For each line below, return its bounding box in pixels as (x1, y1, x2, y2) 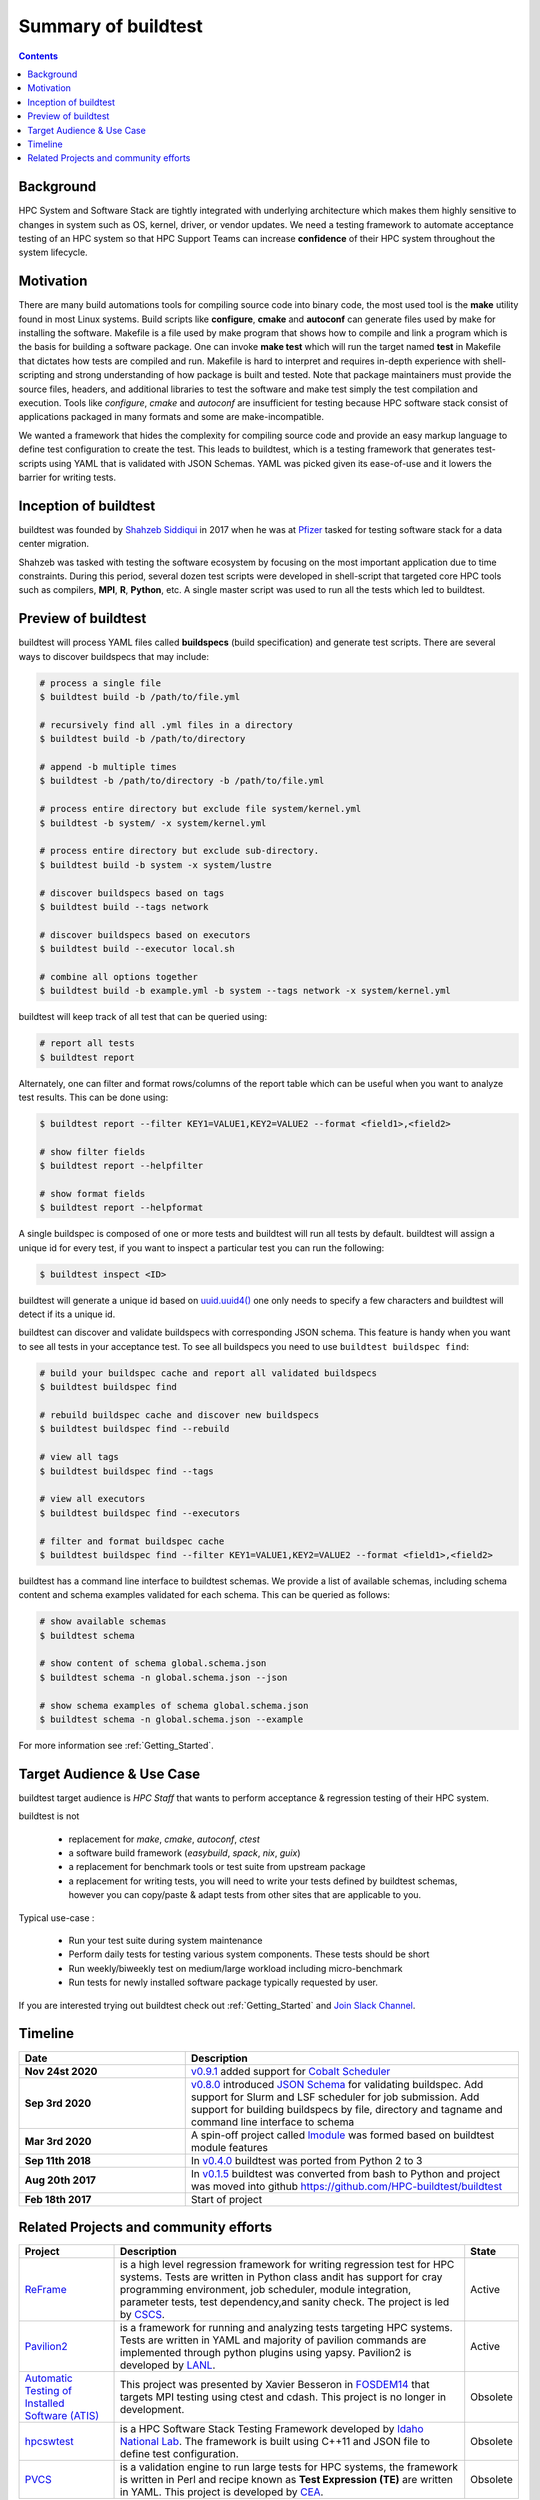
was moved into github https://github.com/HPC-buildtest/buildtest (190, 2179, 503, 2193)
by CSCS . (120, 2308, 165, 2322)
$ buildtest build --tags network (39, 901, 209, 912)
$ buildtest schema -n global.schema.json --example (39, 1714, 304, 1725)
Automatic (24, 2371, 74, 2385)
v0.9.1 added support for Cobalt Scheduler (190, 2064, 391, 2078)
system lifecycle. (18, 246, 89, 259)
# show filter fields (39, 1146, 146, 1157)
